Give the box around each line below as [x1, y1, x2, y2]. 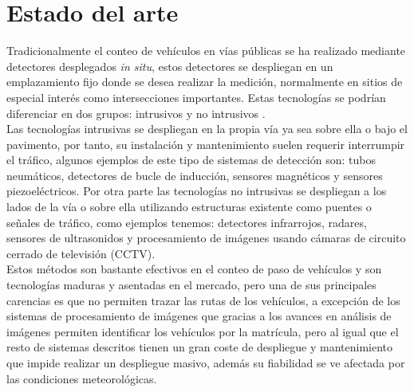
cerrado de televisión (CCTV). [6, 245, 156, 261]
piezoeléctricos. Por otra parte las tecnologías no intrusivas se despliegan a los [6, 182, 387, 199]
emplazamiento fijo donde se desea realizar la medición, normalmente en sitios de [6, 73, 403, 90]
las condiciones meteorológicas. [6, 370, 157, 386]
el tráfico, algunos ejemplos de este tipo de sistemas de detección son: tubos [6, 151, 376, 168]
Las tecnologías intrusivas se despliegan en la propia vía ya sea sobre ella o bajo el [6, 120, 408, 137]
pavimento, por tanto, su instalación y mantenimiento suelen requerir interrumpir [6, 135, 405, 152]
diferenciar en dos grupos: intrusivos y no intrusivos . [6, 104, 266, 121]
